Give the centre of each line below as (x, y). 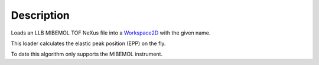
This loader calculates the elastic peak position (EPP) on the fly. (88, 43)
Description (40, 15)
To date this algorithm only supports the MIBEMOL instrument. (87, 54)
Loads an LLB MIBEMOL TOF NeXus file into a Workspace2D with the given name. (111, 33)
